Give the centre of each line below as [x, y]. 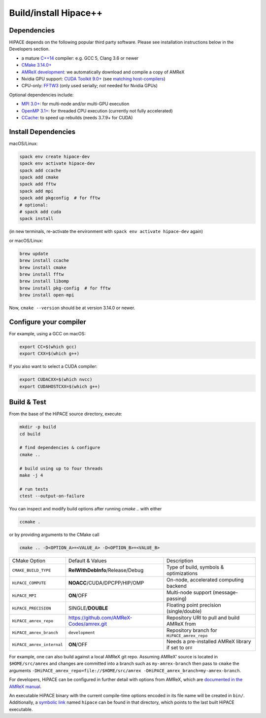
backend [177, 586]
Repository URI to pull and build [203, 618]
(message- [225, 593]
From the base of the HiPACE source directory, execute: [66, 414]
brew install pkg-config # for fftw [65, 288]
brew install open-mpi [47, 295]
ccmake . [30, 522]
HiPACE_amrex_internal [38, 644]
